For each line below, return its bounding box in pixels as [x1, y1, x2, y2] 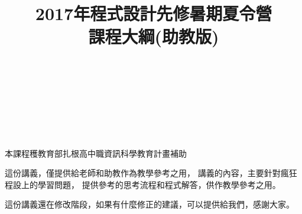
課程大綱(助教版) [88, 24, 219, 48]
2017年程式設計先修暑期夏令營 [35, 1, 272, 25]
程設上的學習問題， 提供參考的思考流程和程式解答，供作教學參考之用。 [5, 178, 281, 190]
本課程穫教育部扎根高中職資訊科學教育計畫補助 [5, 147, 187, 159]
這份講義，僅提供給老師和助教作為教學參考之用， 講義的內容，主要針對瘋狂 [5, 167, 297, 179]
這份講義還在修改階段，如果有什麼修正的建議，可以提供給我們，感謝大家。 [5, 198, 294, 210]
